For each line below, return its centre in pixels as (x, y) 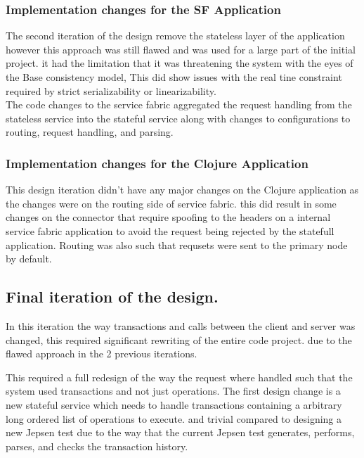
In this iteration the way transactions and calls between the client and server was (181, 325)
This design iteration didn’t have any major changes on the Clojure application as (182, 190)
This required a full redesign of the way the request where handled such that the (179, 377)
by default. (29, 259)
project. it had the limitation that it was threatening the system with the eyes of (180, 63)
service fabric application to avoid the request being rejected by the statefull (170, 230)
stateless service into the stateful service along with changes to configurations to (178, 118)
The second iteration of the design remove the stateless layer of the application (175, 36)
